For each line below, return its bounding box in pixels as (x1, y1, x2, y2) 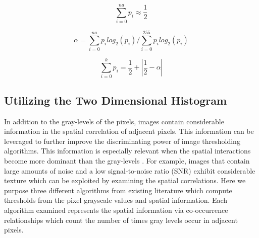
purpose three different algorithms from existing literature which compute (4, 185, 232, 195)
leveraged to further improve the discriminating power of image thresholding (4, 135, 240, 146)
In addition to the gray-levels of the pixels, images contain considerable (4, 116, 224, 126)
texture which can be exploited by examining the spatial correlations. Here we (4, 175, 246, 186)
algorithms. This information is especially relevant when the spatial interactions (4, 145, 251, 156)
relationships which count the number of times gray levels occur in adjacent (4, 214, 238, 225)
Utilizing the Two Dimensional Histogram (4, 92, 227, 108)
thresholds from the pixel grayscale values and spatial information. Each (4, 195, 228, 205)
